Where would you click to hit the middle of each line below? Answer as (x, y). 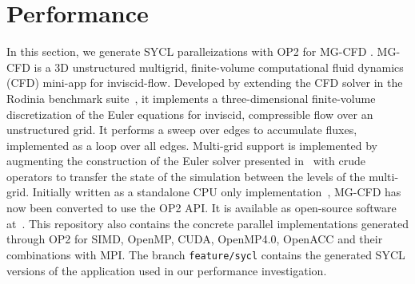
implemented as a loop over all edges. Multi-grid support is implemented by (192, 145)
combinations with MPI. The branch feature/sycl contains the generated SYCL (206, 254)
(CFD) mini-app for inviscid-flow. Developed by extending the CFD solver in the (205, 83)
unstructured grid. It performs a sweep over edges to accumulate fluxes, (182, 130)
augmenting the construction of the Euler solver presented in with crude (186, 161)
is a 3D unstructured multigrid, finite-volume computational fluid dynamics (219, 67)
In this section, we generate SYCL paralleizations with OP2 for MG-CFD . (190, 51)
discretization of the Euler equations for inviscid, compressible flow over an (190, 114)
